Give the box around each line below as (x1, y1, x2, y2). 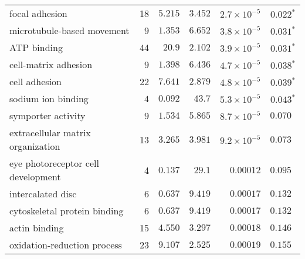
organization (9, 139, 60, 153)
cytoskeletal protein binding (9, 204, 124, 217)
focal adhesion (9, 6, 67, 20)
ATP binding (9, 41, 63, 54)
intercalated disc (9, 187, 77, 200)
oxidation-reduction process (9, 238, 122, 251)
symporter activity (9, 109, 86, 122)
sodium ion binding (9, 92, 89, 105)
